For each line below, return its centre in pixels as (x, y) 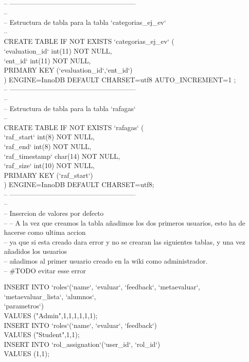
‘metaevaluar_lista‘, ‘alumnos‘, (50, 296)
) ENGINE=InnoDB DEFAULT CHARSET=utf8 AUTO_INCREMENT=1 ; (120, 79)
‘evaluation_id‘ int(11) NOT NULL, (58, 50)
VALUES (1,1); (27, 353)
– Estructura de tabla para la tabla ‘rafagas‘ (70, 108)
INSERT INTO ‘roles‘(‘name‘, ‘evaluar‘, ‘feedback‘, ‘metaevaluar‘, (102, 287)
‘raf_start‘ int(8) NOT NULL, (49, 137)
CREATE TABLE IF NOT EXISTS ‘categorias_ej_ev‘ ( (89, 41)
